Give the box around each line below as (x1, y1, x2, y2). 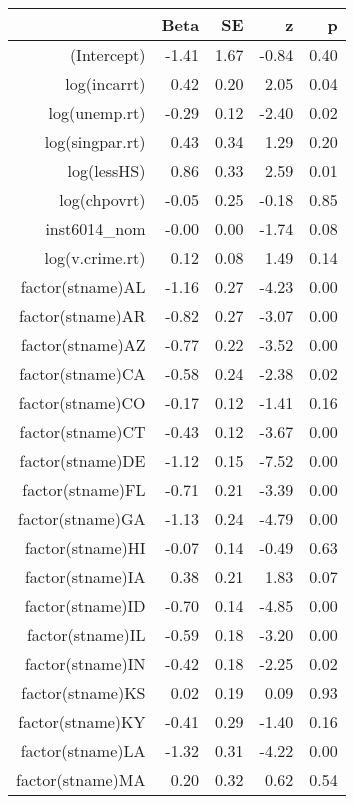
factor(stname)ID (24, 594, 146, 617)
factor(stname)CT (19, 420, 146, 443)
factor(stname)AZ (20, 333, 146, 356)
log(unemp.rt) (48, 101, 146, 124)
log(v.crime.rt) (44, 246, 146, 269)
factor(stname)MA (16, 768, 146, 791)
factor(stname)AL (20, 275, 146, 298)
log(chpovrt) (59, 188, 146, 211)
